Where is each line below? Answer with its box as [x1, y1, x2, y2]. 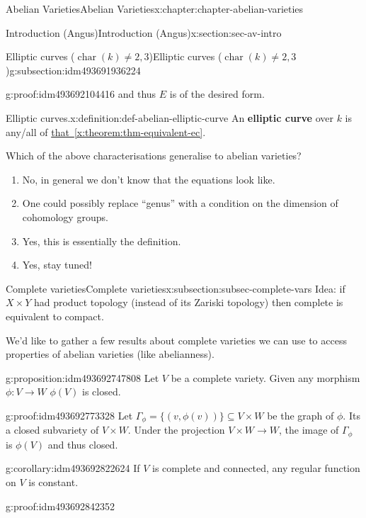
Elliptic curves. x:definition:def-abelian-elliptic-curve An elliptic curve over [6, 110, 333, 125]
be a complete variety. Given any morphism [171, 370, 360, 385]
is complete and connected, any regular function [152, 461, 360, 475]
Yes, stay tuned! [22, 257, 92, 272]
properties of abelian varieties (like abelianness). [6, 347, 215, 361]
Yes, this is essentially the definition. [22, 233, 181, 248]
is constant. [28, 474, 79, 489]
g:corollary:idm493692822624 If [6, 461, 140, 475]
